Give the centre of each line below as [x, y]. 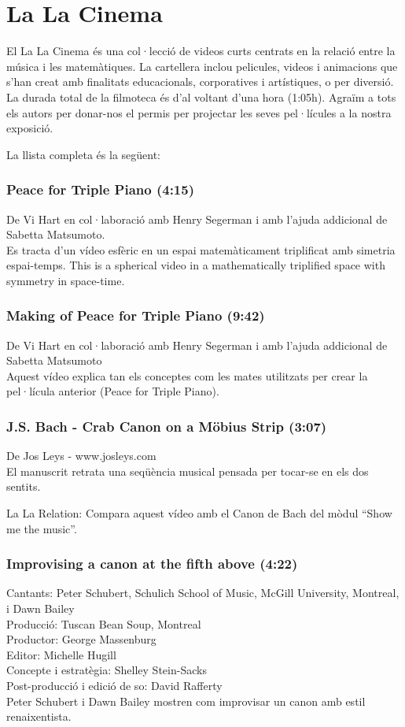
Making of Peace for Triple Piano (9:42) [136, 315]
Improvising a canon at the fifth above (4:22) [152, 564]
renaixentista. [39, 716]
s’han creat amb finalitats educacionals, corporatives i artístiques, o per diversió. [200, 82]
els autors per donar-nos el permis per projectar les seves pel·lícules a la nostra [199, 112]
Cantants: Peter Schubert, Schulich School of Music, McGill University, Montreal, [203, 593]
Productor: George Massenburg [81, 639]
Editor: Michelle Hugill [61, 654]
